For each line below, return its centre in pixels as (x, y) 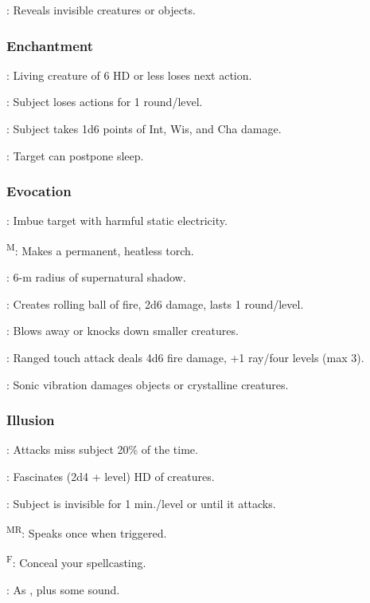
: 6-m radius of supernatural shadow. (96, 277)
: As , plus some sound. (63, 589)
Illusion (31, 420)
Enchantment (50, 45)
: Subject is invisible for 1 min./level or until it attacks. (141, 503)
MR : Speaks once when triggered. (87, 532)
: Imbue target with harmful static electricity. (117, 221)
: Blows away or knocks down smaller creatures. (123, 331)
